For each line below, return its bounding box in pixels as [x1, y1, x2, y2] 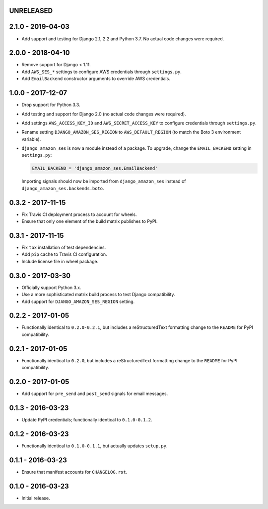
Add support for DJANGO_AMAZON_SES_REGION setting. [21, 299, 135, 305]
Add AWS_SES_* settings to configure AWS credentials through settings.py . [21, 69, 182, 75]
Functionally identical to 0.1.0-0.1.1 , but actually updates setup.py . [21, 443, 168, 449]
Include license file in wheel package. [21, 258, 99, 264]
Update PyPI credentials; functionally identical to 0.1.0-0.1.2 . [21, 416, 152, 422]
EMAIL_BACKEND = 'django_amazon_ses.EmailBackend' [32, 166, 158, 171]
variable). [21, 136, 41, 142]
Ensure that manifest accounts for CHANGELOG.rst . [21, 469, 128, 475]
